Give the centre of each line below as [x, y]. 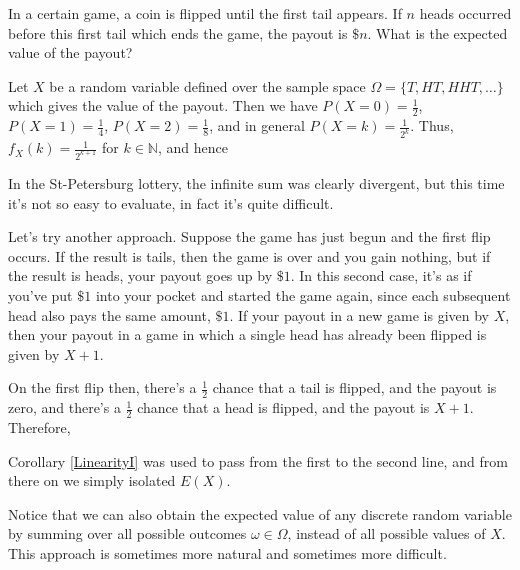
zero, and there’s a [64, 407]
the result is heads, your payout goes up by [140, 275]
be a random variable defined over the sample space [207, 85]
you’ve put [40, 294]
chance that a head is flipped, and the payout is [283, 407]
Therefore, [39, 426]
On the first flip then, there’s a [102, 387]
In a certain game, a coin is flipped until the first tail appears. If [205, 13]
